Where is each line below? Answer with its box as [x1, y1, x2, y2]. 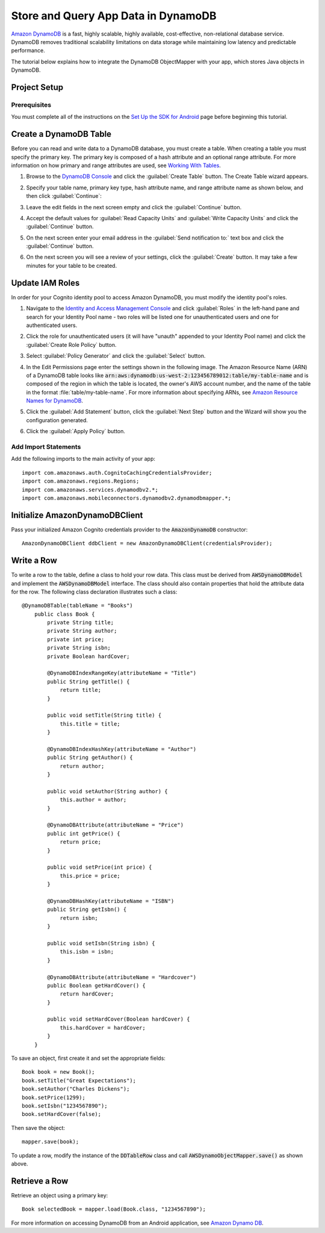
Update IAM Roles [11, 277, 80, 288]
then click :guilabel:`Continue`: [26, 192, 102, 200]
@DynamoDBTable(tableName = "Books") [22, 602, 134, 609]
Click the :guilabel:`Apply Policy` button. [26, 428, 126, 435]
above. [11, 1160, 28, 1167]
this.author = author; [60, 796, 127, 804]
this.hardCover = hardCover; [60, 1024, 146, 1031]
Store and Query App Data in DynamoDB [11, 9, 217, 22]
